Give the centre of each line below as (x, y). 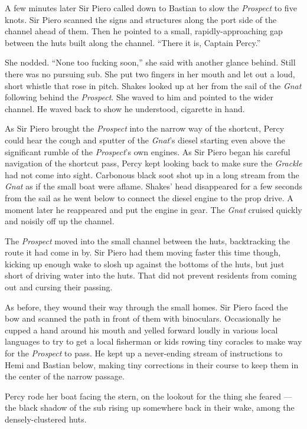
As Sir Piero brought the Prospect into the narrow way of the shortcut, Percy (145, 128)
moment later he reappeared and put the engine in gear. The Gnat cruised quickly (153, 209)
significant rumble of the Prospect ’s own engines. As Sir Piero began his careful (148, 151)
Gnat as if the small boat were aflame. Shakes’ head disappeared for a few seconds (153, 186)
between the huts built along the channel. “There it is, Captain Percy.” (133, 42)
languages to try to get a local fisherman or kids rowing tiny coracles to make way (153, 341)
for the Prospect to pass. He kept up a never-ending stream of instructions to (144, 353)
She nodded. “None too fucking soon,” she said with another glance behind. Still (150, 62)
